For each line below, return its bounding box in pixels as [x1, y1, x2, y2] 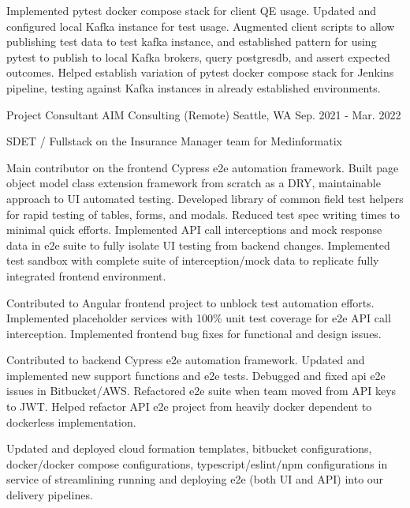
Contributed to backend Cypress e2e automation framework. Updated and [6, 352, 365, 368]
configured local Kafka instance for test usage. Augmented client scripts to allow [6, 17, 395, 34]
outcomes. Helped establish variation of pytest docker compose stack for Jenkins [6, 64, 394, 81]
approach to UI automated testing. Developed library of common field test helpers [6, 190, 404, 206]
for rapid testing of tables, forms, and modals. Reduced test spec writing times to [6, 205, 401, 222]
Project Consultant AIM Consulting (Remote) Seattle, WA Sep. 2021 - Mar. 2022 [6, 106, 401, 122]
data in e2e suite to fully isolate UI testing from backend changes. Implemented [6, 236, 390, 253]
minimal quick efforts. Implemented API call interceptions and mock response [6, 221, 382, 238]
